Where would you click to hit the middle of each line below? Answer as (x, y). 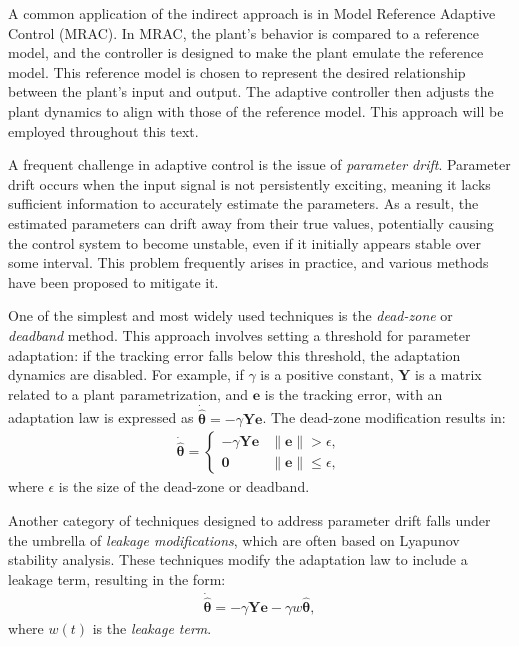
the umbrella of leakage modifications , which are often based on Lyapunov (234, 539)
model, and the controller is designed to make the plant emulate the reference (246, 52)
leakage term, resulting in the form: (117, 578)
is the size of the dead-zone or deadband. (184, 486)
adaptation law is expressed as (101, 417)
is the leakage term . (152, 627)
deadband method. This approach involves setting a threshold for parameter (239, 334)
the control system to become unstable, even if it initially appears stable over (244, 242)
